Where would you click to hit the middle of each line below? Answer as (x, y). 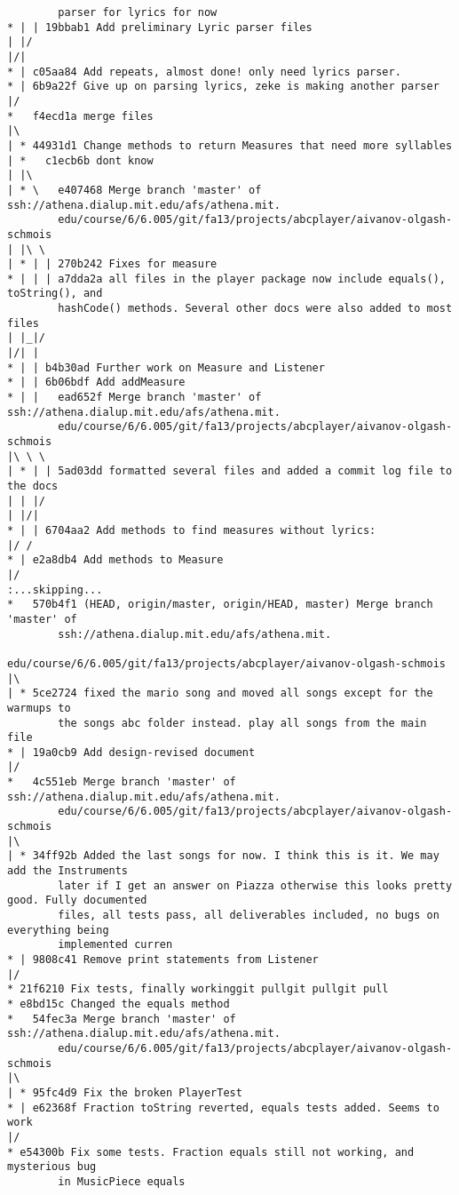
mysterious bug (52, 1167)
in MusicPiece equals (122, 1181)
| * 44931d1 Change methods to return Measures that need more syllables (230, 145)
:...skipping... (55, 590)
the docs (33, 486)
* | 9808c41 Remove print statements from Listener (163, 960)
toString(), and (55, 294)
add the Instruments (68, 871)
